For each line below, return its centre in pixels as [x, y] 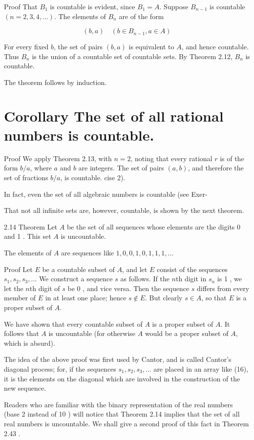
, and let [135, 269]
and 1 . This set [28, 236]
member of [20, 298]
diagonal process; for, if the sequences [60, 368]
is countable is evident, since [93, 6]
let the [14, 288]
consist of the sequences [192, 269]
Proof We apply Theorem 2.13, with [58, 158]
